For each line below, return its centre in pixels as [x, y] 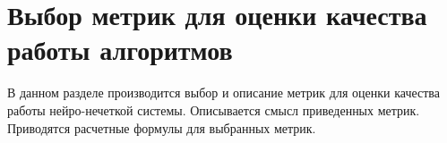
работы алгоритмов [120, 50]
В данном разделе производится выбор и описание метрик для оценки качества [224, 93]
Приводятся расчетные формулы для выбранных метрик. [162, 127]
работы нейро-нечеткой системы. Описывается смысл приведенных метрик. [214, 109]
